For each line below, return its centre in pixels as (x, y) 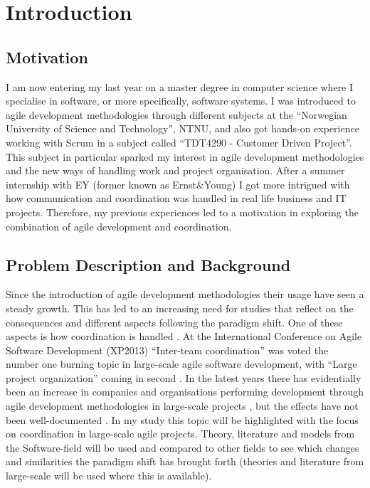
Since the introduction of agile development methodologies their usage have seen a (185, 294)
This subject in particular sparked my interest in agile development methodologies (185, 156)
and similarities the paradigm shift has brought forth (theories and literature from (185, 461)
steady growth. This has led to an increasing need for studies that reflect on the (180, 308)
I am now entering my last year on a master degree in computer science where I (180, 86)
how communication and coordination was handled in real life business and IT (176, 198)
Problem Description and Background (148, 264)
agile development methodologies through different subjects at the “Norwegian (176, 114)
